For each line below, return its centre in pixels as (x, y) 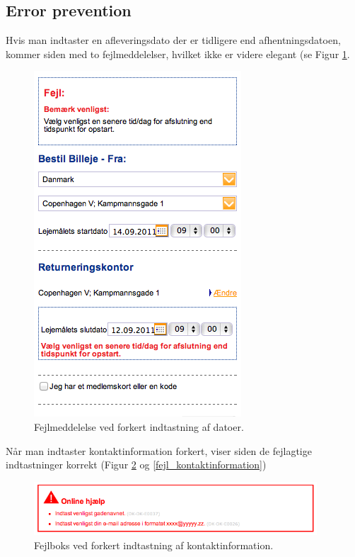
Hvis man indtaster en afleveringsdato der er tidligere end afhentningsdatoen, (173, 40)
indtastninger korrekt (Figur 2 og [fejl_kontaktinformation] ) (136, 465)
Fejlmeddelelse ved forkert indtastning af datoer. (139, 426)
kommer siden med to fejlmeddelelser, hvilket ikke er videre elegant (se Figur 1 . (178, 54)
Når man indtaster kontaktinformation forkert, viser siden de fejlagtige (159, 450)
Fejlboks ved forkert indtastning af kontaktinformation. (154, 545)
